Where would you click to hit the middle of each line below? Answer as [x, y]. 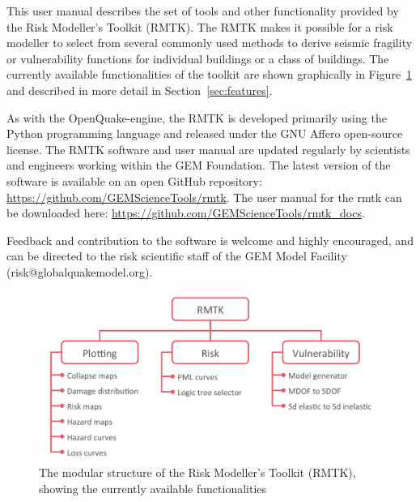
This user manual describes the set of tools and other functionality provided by [203, 11]
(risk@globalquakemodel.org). [80, 271]
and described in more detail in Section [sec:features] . [140, 90]
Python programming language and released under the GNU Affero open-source [205, 133]
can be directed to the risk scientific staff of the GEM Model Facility [177, 256]
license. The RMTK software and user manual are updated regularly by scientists [208, 149]
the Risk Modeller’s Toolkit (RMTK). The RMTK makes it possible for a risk [200, 26]
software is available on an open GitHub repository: [134, 180]
